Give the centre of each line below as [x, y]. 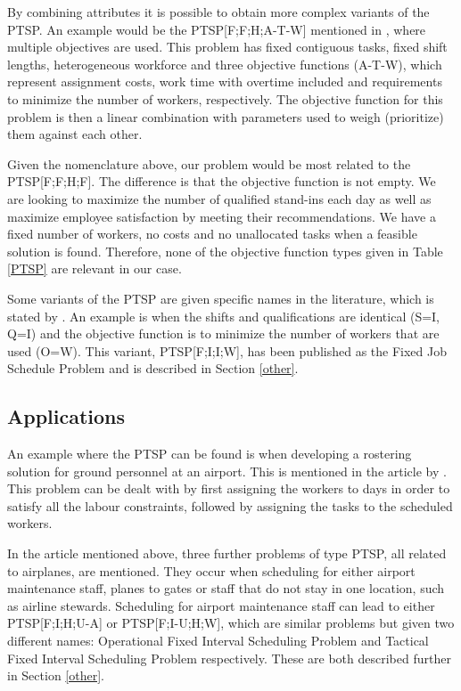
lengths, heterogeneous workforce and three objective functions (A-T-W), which [225, 64]
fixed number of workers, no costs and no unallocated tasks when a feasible [212, 234]
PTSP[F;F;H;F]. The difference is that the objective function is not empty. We [222, 181]
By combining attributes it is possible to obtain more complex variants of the [218, 12]
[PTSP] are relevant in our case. [95, 268]
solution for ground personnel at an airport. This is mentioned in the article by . [227, 471]
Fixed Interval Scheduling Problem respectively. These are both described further [229, 658]
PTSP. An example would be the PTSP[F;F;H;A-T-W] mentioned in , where [217, 29]
